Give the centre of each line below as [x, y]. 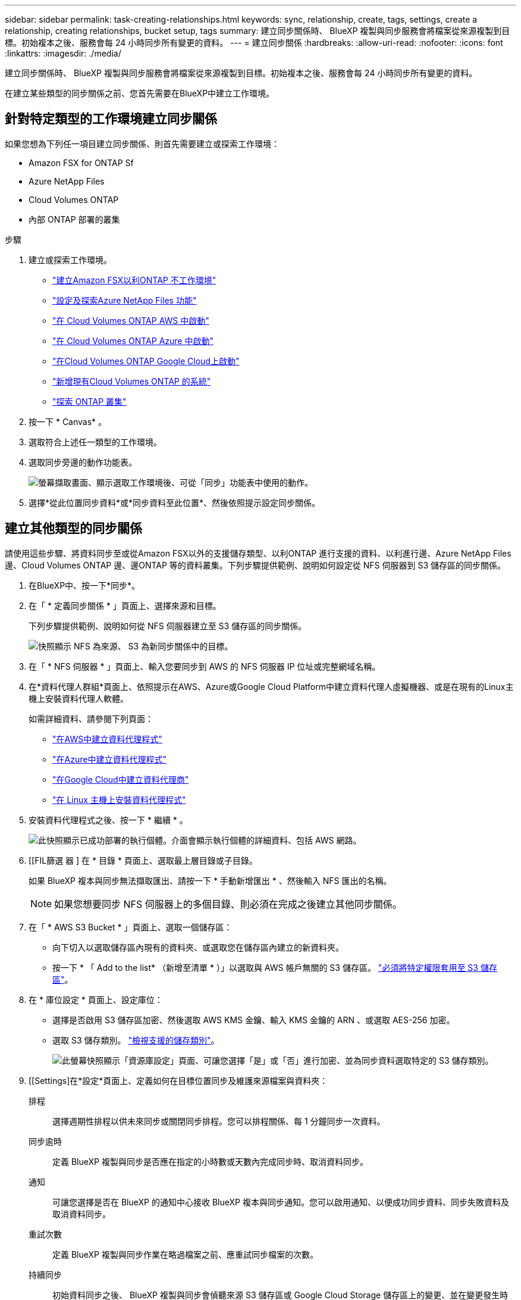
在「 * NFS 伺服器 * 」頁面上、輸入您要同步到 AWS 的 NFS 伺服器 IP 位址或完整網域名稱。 [205, 666]
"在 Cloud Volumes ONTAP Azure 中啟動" [133, 340]
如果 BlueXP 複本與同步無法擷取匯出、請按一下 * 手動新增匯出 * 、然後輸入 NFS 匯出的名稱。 [210, 880]
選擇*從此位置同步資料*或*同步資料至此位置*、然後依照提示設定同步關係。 [175, 502]
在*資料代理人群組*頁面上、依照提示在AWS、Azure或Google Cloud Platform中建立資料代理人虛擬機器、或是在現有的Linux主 [271, 686]
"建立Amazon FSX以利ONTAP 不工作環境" [134, 280]
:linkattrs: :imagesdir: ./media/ [63, 53]
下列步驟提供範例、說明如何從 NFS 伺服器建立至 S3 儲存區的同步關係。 [168, 626]
